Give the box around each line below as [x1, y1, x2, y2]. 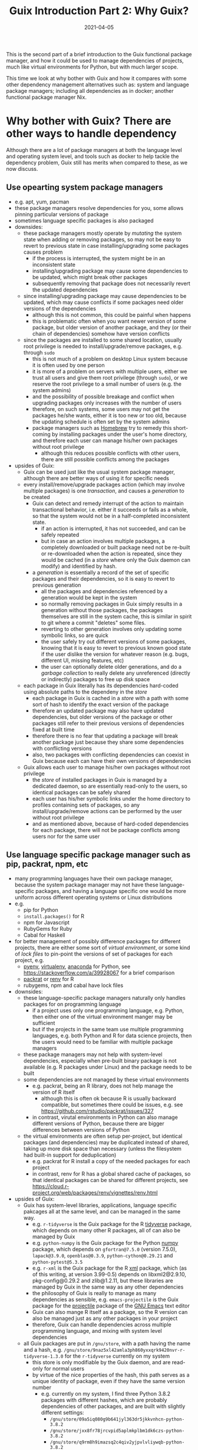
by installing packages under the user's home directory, [52, 431, 187, 438]
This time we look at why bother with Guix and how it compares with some [6, 75, 187, 82]
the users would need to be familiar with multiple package [32, 1038, 173, 1045]
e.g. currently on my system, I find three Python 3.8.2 [41, 1390, 171, 1397]
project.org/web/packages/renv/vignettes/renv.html [32, 1189, 158, 1196]
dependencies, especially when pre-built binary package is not [23, 1057, 177, 1064]
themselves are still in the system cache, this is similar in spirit [41, 613, 192, 620]
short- [173, 424, 189, 431]
